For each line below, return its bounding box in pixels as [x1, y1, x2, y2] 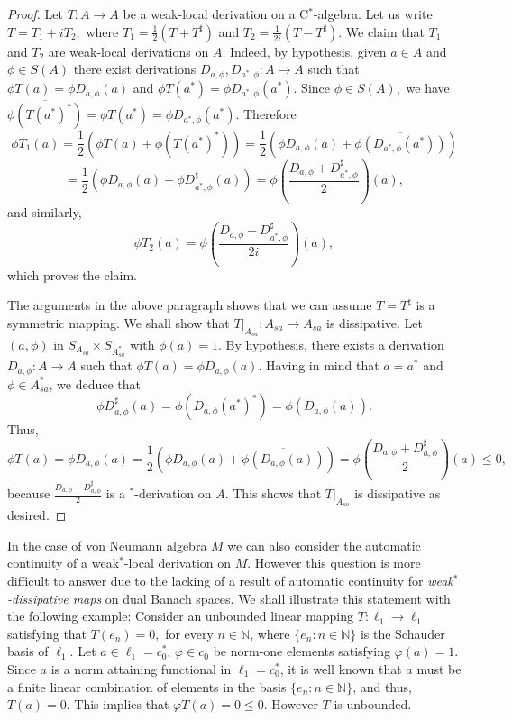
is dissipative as [354, 484, 441, 503]
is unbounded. [334, 695, 412, 714]
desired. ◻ [7, 506, 67, 524]
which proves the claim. [7, 265, 137, 284]
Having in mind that [266, 356, 379, 375]
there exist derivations [73, 59, 197, 78]
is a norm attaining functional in [50, 660, 232, 679]
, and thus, [352, 677, 412, 696]
